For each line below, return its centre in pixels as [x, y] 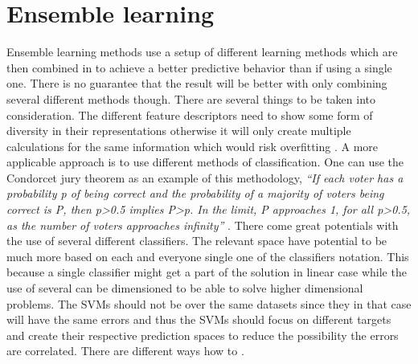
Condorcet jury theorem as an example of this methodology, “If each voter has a [205, 177]
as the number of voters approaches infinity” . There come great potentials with [203, 225]
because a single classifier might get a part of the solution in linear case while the [207, 272]
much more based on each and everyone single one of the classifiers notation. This [208, 256]
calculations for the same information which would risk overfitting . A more [193, 146]
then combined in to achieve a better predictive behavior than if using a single [199, 67]
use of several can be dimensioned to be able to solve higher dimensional [185, 288]
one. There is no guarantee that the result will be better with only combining [197, 83]
